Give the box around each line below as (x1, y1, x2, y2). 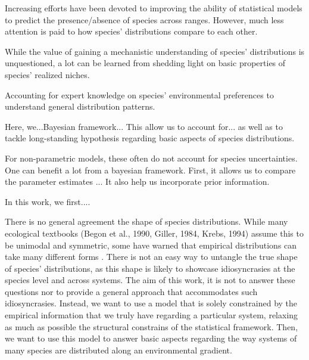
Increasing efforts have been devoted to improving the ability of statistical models (5, 2, 302, 14)
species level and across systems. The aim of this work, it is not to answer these (5, 274, 295, 286)
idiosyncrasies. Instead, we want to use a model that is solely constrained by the (5, 297, 298, 309)
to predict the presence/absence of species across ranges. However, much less (5, 13, 284, 26)
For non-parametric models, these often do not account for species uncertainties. (5, 151, 298, 164)
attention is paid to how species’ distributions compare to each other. (5, 25, 258, 38)
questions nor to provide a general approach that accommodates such (5, 285, 258, 297)
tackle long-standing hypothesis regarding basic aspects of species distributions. (5, 132, 295, 144)
